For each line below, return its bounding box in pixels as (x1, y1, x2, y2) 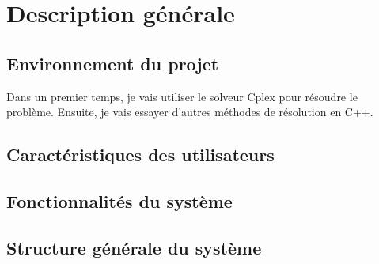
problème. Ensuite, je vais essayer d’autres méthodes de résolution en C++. (6, 104, 373, 120)
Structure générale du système (6, 235, 262, 259)
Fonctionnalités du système (6, 188, 233, 213)
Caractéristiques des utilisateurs (6, 142, 275, 167)
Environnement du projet (6, 51, 219, 75)
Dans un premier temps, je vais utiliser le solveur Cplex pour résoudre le (6, 88, 358, 104)
